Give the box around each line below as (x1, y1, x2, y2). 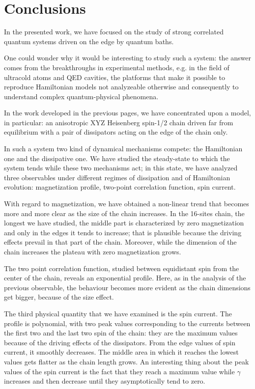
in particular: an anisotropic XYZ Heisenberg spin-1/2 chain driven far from (4, 117, 233, 127)
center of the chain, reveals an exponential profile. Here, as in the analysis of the (4, 273, 246, 283)
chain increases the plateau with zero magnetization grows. (4, 247, 181, 256)
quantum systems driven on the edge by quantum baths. (4, 36, 174, 46)
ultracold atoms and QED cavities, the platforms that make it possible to (4, 72, 226, 82)
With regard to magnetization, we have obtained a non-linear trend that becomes (4, 198, 249, 209)
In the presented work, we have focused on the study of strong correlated (4, 27, 224, 37)
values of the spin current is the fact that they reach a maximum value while (4, 366, 235, 376)
